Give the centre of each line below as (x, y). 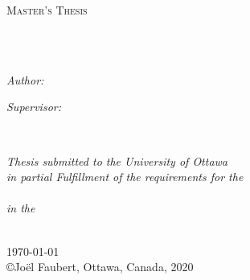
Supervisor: (34, 107)
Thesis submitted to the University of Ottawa (117, 161)
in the (21, 208)
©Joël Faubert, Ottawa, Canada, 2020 (100, 267)
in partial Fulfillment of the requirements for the (125, 177)
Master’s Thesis (47, 10)
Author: (25, 79)
